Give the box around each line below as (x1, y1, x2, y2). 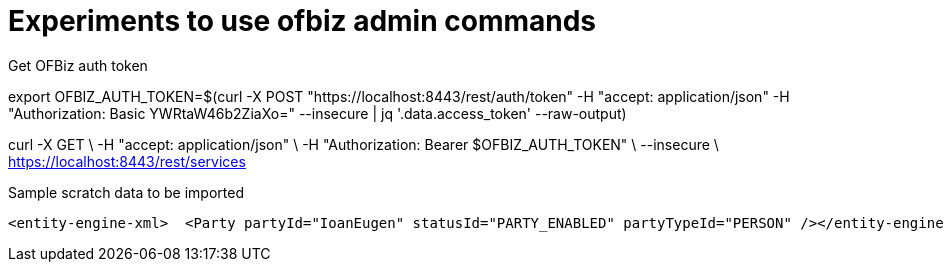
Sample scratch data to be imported (8, 183, 244, 201)
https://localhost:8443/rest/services (8, 152, 246, 170)
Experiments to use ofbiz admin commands (8, 4, 597, 38)
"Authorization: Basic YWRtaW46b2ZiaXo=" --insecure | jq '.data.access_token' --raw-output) (8, 104, 627, 122)
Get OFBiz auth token (8, 56, 148, 74)
